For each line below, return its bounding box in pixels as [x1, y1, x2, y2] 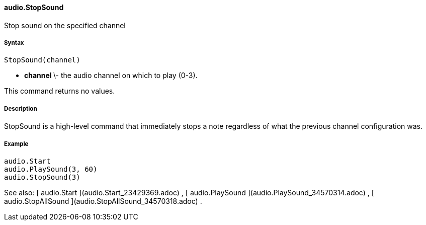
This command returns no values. [4, 87, 115, 96]
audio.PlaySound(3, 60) [4, 165, 98, 173]
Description [4, 105, 37, 112]
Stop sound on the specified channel [4, 21, 126, 30]
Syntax [4, 39, 24, 46]
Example [4, 140, 29, 147]
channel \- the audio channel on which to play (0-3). [24, 71, 198, 80]
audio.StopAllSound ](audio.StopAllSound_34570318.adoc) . [4, 196, 202, 205]
